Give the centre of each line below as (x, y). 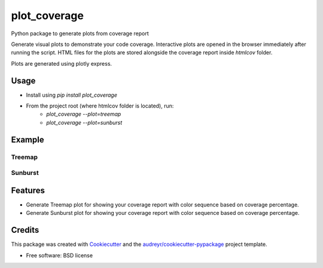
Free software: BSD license (59, 255)
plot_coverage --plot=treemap (84, 114)
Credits (25, 230)
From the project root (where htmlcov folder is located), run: (100, 106)
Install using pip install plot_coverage (72, 95)
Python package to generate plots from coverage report (80, 33)
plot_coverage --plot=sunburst (84, 122)
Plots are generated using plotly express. (62, 63)
